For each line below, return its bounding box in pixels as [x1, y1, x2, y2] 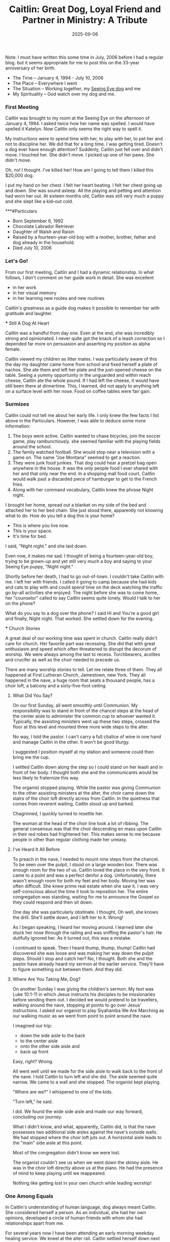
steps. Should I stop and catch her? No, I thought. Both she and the [12, 955, 153, 961]
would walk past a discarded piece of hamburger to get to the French [12, 476, 157, 482]
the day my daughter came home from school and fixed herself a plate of [5, 361, 158, 367]
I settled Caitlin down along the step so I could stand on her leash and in [12, 764, 163, 770]
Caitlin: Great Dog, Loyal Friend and [9, 4, 161, 15]
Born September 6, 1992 [12, 218, 64, 224]
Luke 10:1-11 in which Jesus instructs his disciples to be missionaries [12, 991, 155, 997]
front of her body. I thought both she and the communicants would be [12, 769, 158, 775]
